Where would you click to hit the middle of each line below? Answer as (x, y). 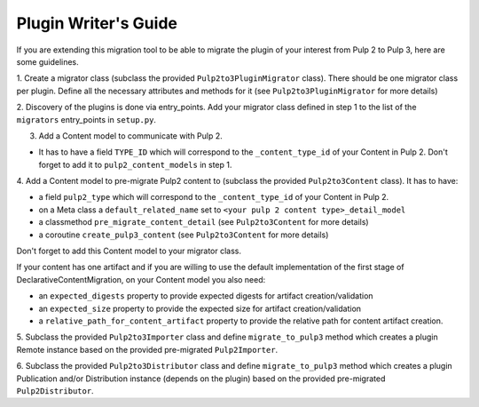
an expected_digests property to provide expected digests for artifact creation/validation (206, 296)
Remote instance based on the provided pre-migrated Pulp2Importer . (147, 349)
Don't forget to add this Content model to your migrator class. (129, 251)
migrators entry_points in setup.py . (86, 119)
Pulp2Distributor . (55, 390)
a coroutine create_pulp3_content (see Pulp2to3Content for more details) (184, 235)
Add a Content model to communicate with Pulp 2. (131, 136)
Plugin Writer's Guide (97, 23)
